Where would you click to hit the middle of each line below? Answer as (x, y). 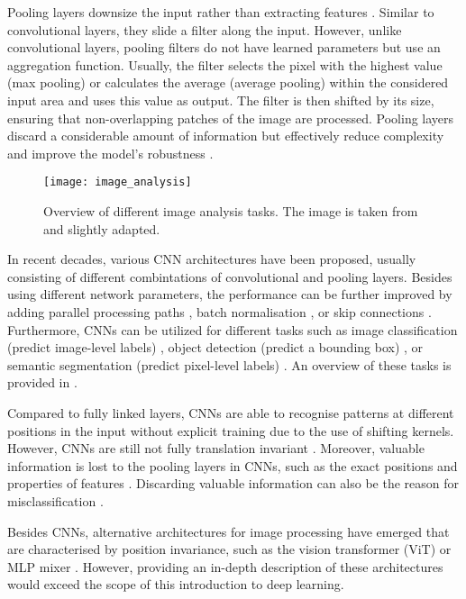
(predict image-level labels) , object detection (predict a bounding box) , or (215, 347)
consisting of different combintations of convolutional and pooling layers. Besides (230, 276)
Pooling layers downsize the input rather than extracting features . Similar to (221, 12)
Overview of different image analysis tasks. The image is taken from (231, 211)
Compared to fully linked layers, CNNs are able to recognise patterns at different (231, 412)
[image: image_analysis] (118, 182)
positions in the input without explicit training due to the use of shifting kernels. (231, 430)
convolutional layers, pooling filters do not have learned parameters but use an (224, 47)
